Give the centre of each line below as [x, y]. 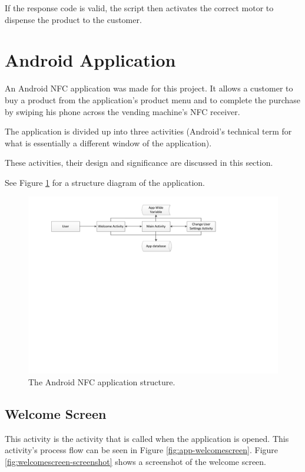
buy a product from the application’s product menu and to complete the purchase [153, 99]
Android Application [90, 60]
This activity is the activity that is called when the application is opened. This [147, 438]
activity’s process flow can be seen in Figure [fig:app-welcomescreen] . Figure [142, 450]
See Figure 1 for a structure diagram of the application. [105, 182]
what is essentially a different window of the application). [108, 142]
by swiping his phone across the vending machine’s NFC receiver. [122, 111]
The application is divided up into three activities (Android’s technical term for [148, 131]
